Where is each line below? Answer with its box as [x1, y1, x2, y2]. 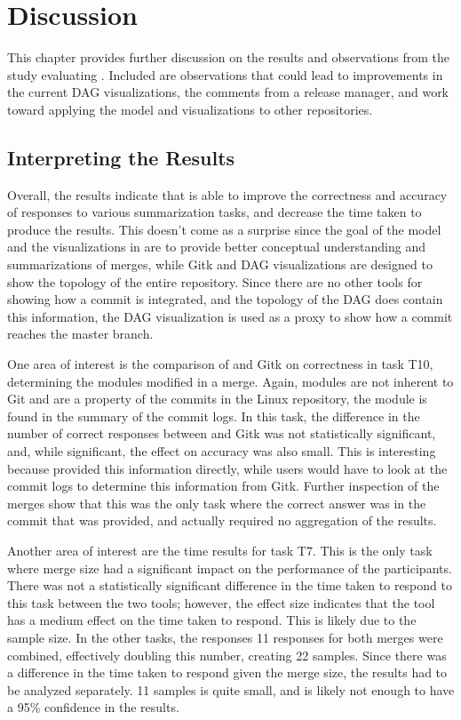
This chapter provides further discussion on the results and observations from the [7, 48, 449, 67]
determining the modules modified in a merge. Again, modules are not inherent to [7, 372, 454, 390]
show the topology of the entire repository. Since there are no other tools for [7, 272, 423, 291]
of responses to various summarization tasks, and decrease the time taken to [7, 203, 422, 221]
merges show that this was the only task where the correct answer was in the [7, 493, 426, 512]
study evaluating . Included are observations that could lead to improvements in [7, 65, 443, 84]
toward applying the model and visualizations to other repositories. [7, 100, 373, 118]
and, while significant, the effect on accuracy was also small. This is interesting [7, 442, 436, 460]
